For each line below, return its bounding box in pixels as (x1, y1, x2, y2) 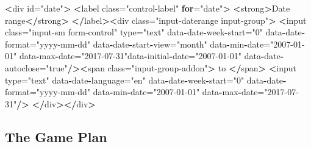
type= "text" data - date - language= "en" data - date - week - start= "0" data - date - (5, 73, 287, 86)
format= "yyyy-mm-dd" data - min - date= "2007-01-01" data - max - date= (5, 85, 265, 98)
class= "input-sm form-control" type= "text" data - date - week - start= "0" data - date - (5, 26, 306, 38)
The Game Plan (5, 127, 107, 146)
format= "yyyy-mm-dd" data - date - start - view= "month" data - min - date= (5, 37, 271, 50)
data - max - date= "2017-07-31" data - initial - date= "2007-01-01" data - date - (19, 49, 284, 62)
